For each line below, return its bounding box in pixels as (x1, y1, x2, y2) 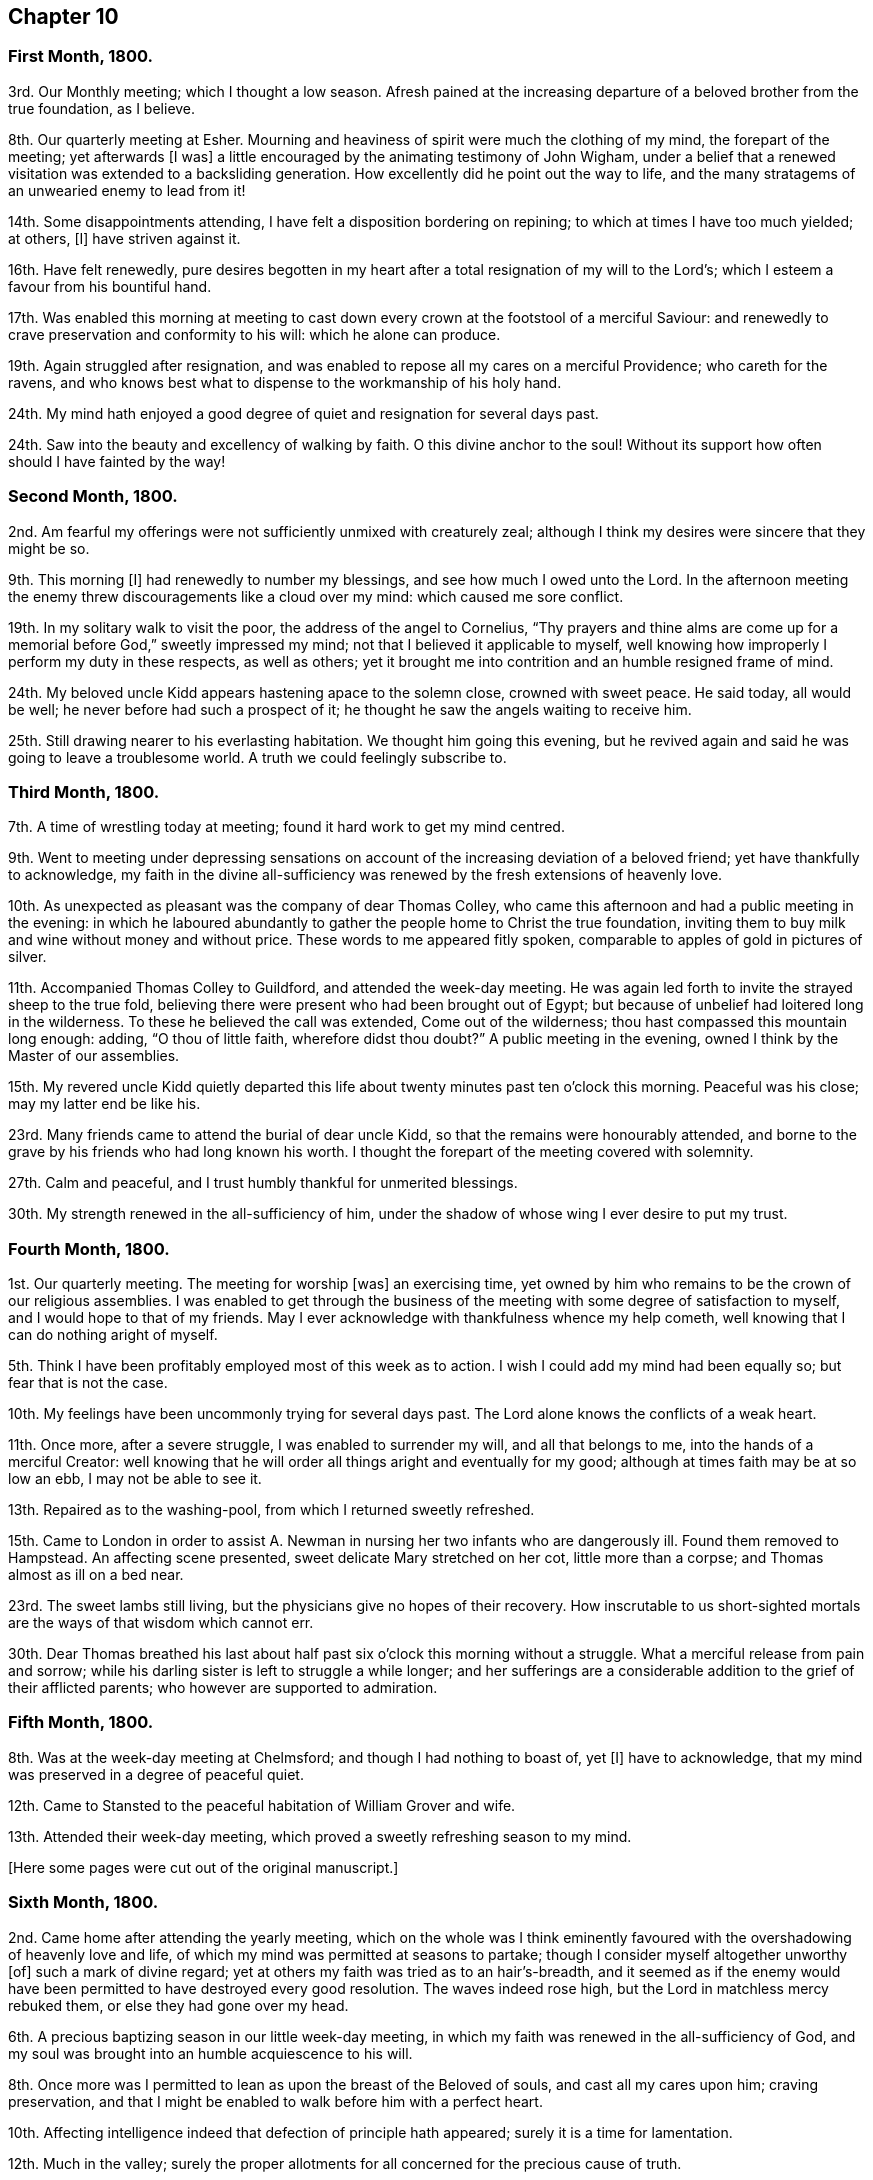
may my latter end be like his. (8, 1095, 201, 1113)
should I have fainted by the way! (8, 452, 226, 470)
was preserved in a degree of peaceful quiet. (8, 1765, 304, 1783)
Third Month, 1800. (8, 781, 160, 802)
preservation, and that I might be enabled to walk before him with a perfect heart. (8, 2092, 543, 2110)
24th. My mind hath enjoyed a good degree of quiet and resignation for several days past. (8, 404, 599, 422)
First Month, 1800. (8, 46, 153, 67)
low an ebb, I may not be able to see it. (8, 1470, 262, 1488)
